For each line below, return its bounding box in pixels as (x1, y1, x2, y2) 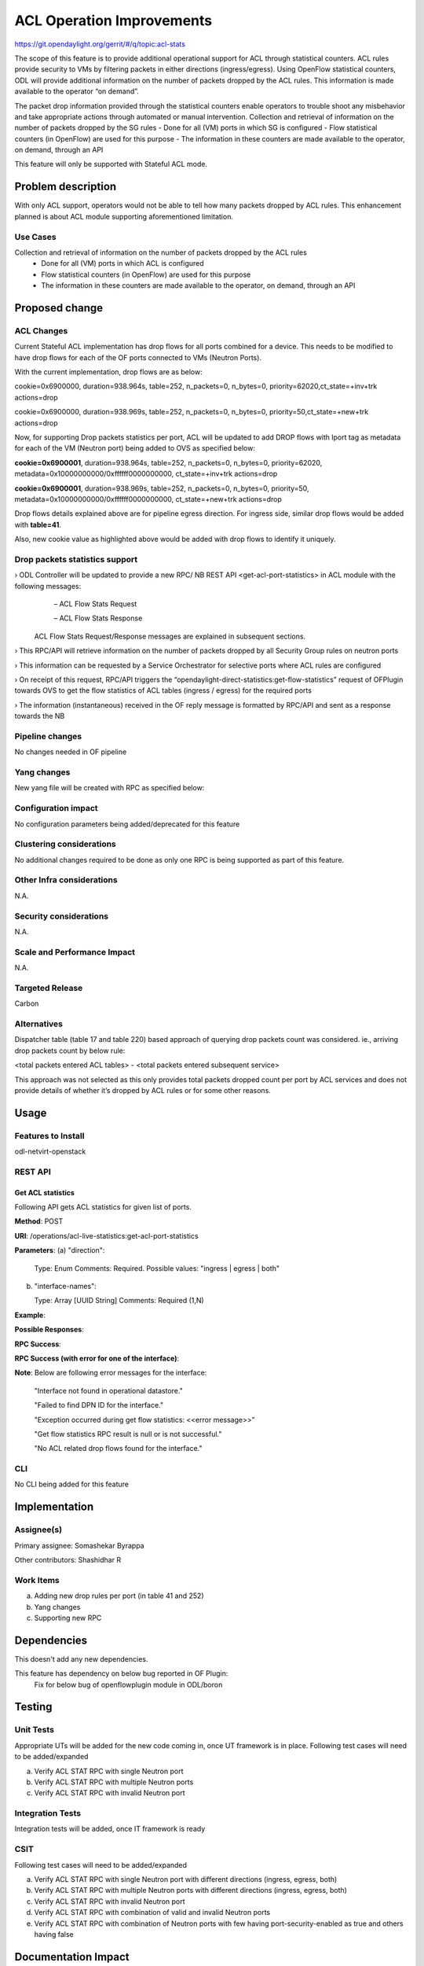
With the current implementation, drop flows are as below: (14, 367, 203, 377)
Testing (14, 1700, 53, 1714)
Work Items (14, 1574, 60, 1585)
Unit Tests (14, 1725, 55, 1736)
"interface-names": (34, 1282, 97, 1291)
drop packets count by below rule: (14, 1046, 126, 1055)
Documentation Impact (14, 1950, 130, 1964)
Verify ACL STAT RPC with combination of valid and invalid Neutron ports (34, 1908, 271, 1917)
